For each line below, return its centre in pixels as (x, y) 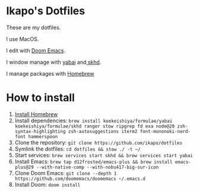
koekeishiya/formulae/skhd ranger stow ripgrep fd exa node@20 (95, 126)
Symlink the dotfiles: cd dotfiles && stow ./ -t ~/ (78, 149)
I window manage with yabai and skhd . (54, 62)
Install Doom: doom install (48, 184)
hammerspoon (43, 136)
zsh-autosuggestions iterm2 (103, 131)
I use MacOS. (23, 39)
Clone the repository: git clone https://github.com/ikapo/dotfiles (99, 142)
